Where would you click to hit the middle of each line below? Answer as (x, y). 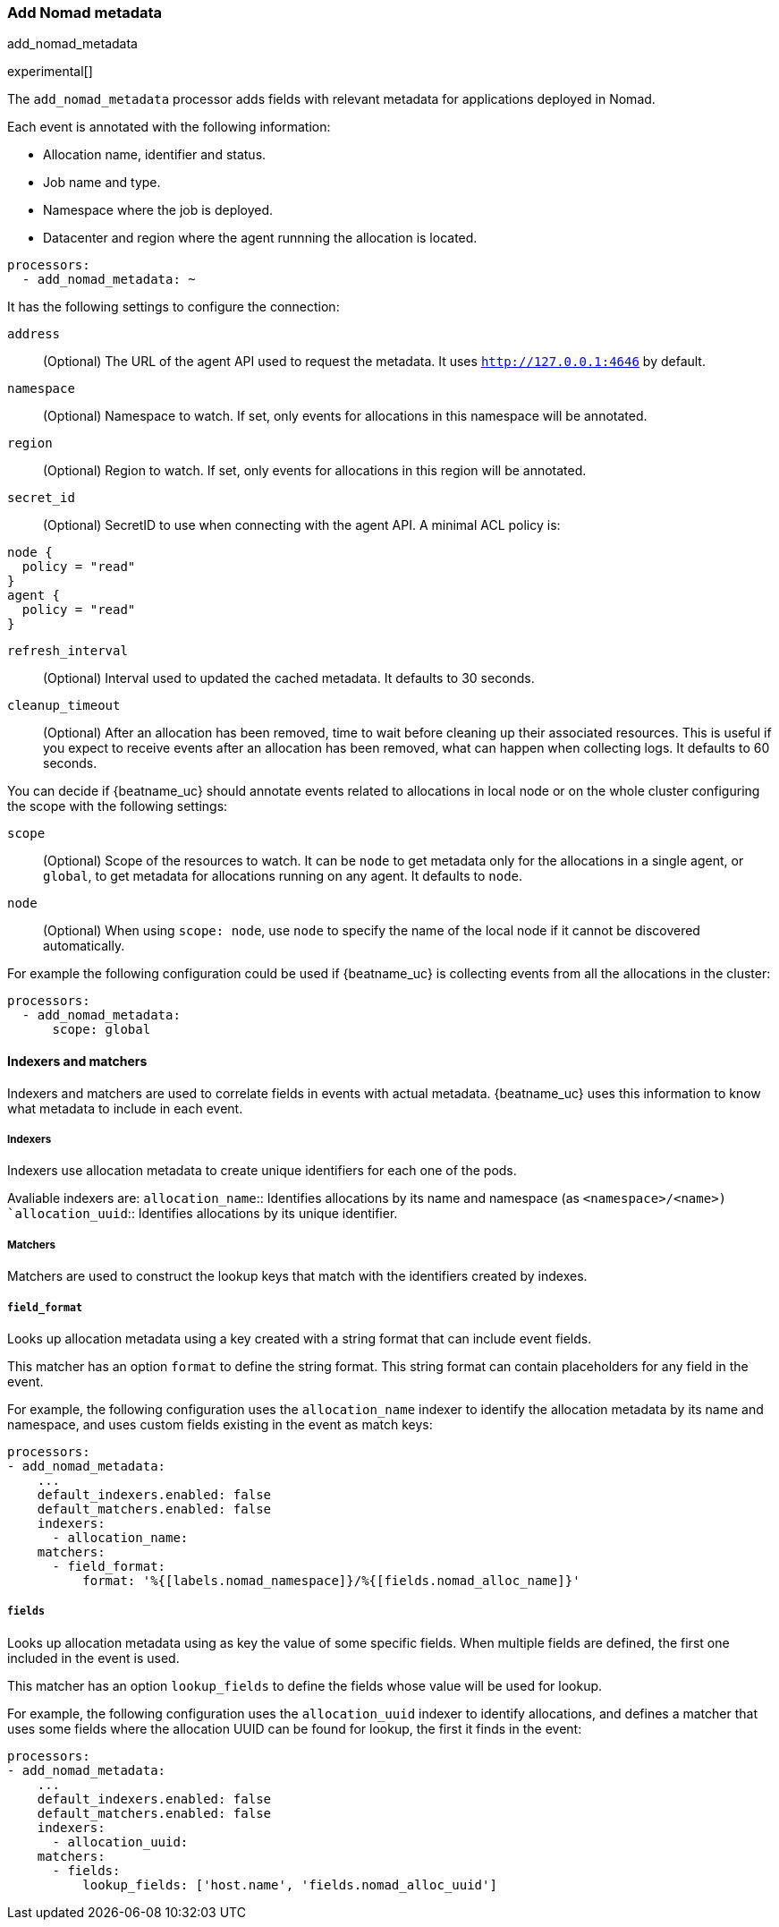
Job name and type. (102, 183)
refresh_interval (68, 651)
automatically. (84, 946)
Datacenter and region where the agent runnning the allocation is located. (260, 238)
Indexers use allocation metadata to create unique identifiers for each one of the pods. (262, 1171)
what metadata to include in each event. (125, 1108)
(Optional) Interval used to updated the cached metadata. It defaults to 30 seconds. (289, 678)
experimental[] (50, 72)
